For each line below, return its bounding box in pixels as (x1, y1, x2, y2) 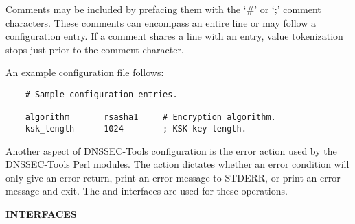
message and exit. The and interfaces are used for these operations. (5, 184, 288, 198)
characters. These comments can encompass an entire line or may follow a (5, 15, 316, 29)
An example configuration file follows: (5, 65, 164, 79)
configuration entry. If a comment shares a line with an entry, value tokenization (5, 29, 343, 43)
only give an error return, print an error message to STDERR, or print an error (5, 170, 341, 184)
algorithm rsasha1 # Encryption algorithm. (25, 112, 276, 123)
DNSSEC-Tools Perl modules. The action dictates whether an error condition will (5, 157, 350, 171)
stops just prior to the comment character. (5, 42, 184, 56)
